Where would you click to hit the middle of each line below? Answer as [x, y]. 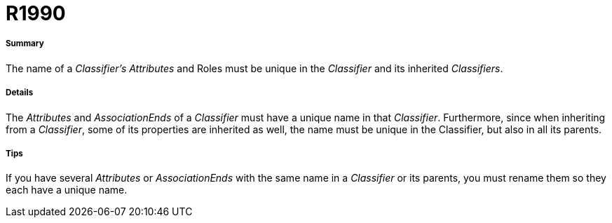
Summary [25, 44]
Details [20, 93]
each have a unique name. [67, 190]
